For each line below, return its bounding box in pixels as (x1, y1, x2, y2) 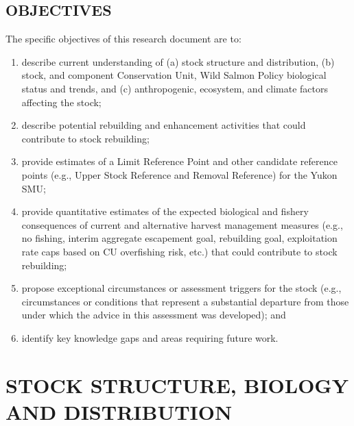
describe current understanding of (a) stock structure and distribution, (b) (21, 54, 335, 68)
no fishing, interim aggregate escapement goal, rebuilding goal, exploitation (21, 231, 338, 245)
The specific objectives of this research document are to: (5, 32, 241, 46)
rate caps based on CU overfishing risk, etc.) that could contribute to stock (21, 244, 338, 258)
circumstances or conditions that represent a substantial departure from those (21, 294, 349, 308)
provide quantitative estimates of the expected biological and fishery (21, 204, 309, 218)
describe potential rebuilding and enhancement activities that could (21, 118, 306, 132)
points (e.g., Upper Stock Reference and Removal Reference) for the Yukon (21, 167, 338, 181)
